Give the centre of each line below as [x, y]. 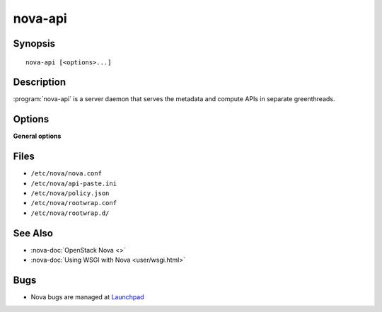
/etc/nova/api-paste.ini [74, 183]
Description [40, 82]
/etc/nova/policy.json [70, 193]
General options [37, 136]
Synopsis [34, 44]
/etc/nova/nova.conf [66, 174]
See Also [33, 233]
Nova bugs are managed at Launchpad [87, 297]
